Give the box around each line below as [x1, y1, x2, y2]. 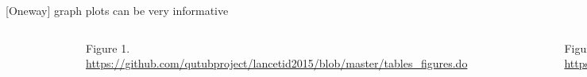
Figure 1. [86, 39, 130, 56]
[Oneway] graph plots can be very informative [6, 2, 229, 18]
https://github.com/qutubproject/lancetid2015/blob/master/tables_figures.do [86, 55, 468, 71]
